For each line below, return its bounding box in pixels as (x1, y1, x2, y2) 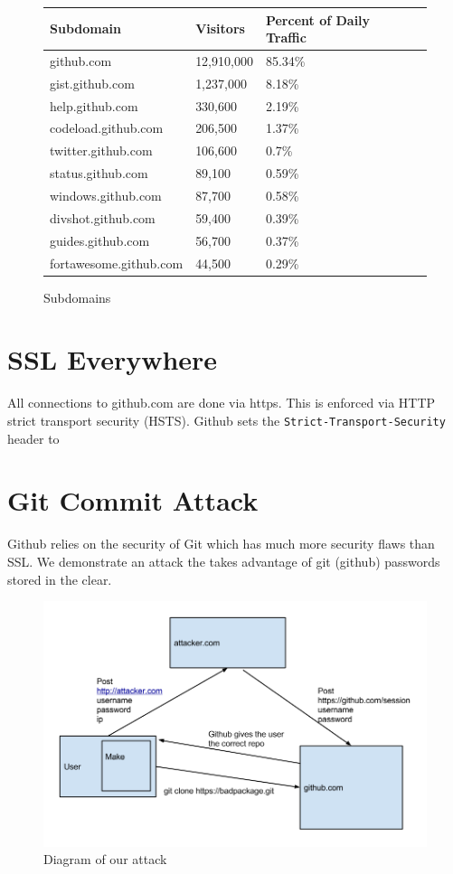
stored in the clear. (7, 569, 112, 588)
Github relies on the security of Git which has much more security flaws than (7, 534, 435, 553)
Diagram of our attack (43, 850, 167, 869)
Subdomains (43, 287, 111, 306)
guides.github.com (50, 230, 150, 249)
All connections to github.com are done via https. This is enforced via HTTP (7, 393, 436, 412)
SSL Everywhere (7, 341, 218, 378)
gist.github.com (50, 73, 135, 92)
